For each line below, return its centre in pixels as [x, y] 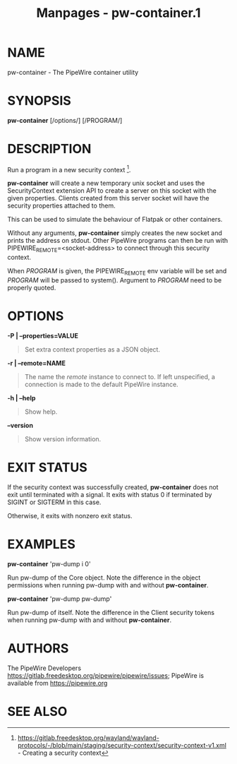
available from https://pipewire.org [57, 683]
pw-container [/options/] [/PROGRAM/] [65, 120]
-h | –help [22, 398]
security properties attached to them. [61, 205]
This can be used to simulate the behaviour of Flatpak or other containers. [115, 220]
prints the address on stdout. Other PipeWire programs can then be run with [118, 241]
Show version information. [63, 439]
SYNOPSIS [39, 101]
